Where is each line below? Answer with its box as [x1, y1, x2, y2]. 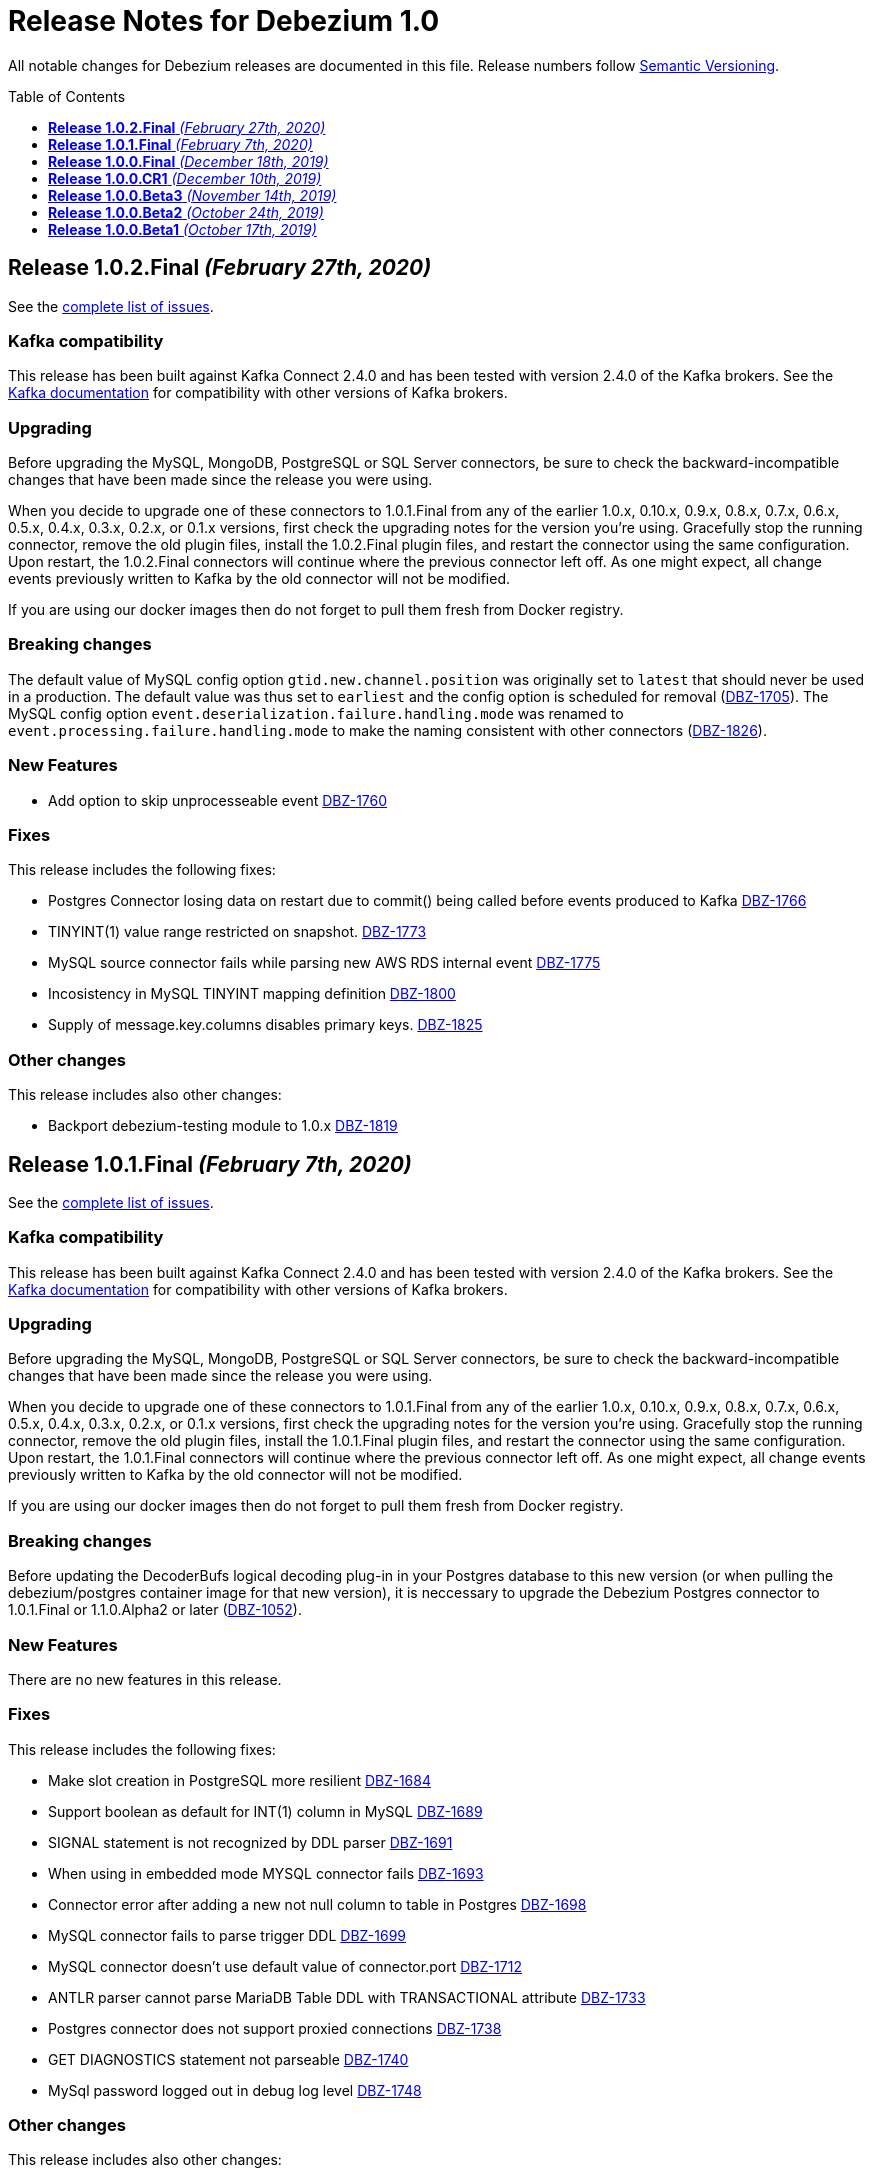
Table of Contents [8, 87, 126, 105]
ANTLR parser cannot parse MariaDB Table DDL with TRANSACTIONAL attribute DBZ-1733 [48, 1988, 646, 2006]
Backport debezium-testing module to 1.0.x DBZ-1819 [48, 1117, 398, 1135]
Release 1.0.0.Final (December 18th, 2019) [48, 152, 329, 170]
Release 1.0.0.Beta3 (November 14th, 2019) [48, 186, 337, 204]
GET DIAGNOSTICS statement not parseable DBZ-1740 [48, 2050, 409, 2068]
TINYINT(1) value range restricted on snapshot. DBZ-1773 [48, 923, 427, 941]
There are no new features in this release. [8, 1670, 282, 1688]
